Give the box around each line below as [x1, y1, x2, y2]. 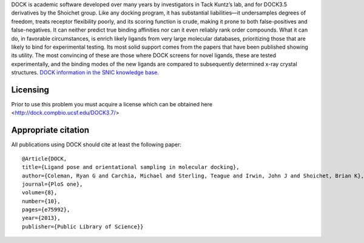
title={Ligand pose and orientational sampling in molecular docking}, [22, 164, 240, 171]
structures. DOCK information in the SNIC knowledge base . [11, 69, 159, 76]
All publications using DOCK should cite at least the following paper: [11, 141, 182, 148]
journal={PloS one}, [22, 180, 83, 188]
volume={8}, [22, 189, 58, 196]
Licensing [11, 84, 50, 95]
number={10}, [22, 197, 61, 205]
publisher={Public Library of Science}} [22, 223, 144, 230]
